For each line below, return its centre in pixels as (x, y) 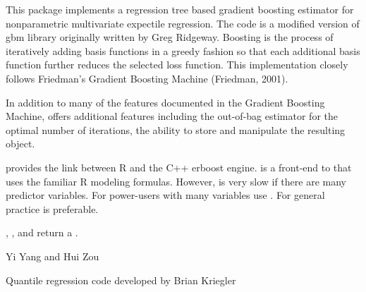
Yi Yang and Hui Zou (53, 256)
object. (20, 144)
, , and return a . (42, 232)
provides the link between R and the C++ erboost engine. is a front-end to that (179, 167)
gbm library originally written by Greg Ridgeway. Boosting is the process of (170, 37)
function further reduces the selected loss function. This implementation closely (177, 65)
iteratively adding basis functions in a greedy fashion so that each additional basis (183, 50)
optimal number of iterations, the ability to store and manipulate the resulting (176, 129)
